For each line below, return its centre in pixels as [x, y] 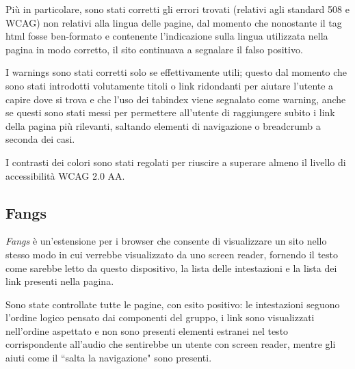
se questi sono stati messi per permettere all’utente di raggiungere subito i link [170, 112]
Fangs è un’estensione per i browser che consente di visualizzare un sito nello [166, 241]
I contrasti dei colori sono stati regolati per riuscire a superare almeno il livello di [176, 162]
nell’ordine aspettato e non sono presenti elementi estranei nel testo [147, 330]
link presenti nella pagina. [60, 281]
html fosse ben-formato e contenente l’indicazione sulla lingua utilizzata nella [167, 36]
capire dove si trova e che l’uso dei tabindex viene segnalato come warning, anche [176, 99]
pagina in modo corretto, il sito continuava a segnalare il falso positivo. [154, 49]
